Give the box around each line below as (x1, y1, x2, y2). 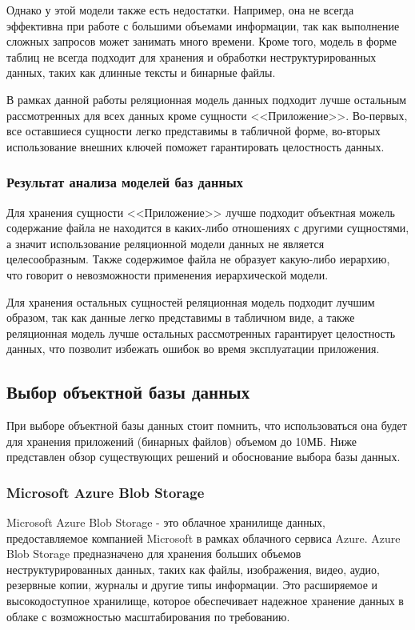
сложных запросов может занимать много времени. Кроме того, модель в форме (6, 33, 397, 50)
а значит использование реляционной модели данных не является (6, 235, 325, 251)
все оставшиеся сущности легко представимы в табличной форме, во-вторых (6, 122, 381, 139)
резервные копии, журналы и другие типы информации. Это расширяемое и (6, 576, 378, 593)
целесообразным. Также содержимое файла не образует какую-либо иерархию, (6, 251, 390, 267)
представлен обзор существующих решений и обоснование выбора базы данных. (6, 448, 401, 465)
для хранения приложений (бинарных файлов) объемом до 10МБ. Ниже (6, 432, 357, 449)
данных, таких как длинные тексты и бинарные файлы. (6, 64, 276, 81)
